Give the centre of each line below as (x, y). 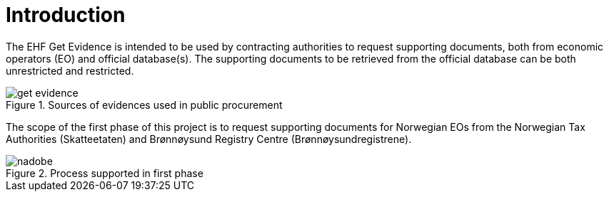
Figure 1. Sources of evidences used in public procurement (144, 105)
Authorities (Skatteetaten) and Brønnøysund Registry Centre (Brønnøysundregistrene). (209, 139)
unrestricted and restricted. (70, 70)
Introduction (66, 15)
